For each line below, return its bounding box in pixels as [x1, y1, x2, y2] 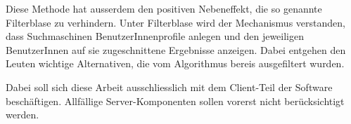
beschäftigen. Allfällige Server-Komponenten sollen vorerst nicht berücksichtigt [6, 93, 345, 108]
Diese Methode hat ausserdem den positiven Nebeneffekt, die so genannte [6, 1, 322, 15]
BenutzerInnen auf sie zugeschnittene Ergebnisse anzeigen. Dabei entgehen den [6, 42, 346, 57]
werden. [6, 107, 39, 122]
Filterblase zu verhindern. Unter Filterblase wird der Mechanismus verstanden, [6, 15, 345, 29]
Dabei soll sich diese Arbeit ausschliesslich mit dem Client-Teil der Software [6, 79, 333, 94]
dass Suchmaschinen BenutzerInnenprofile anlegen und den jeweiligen [6, 29, 305, 43]
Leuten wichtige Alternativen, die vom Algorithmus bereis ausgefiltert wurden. [6, 56, 345, 71]
